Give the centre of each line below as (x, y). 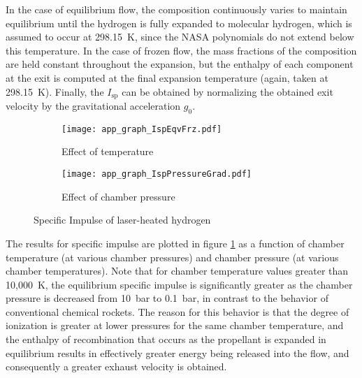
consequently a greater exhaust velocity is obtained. (116, 366)
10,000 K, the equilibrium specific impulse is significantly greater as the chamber (179, 284)
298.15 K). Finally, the (55, 91)
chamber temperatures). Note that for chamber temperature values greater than (177, 271)
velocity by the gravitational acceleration (93, 106)
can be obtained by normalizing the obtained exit (227, 91)
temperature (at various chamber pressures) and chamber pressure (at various (172, 257)
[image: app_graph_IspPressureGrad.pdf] (157, 174)
